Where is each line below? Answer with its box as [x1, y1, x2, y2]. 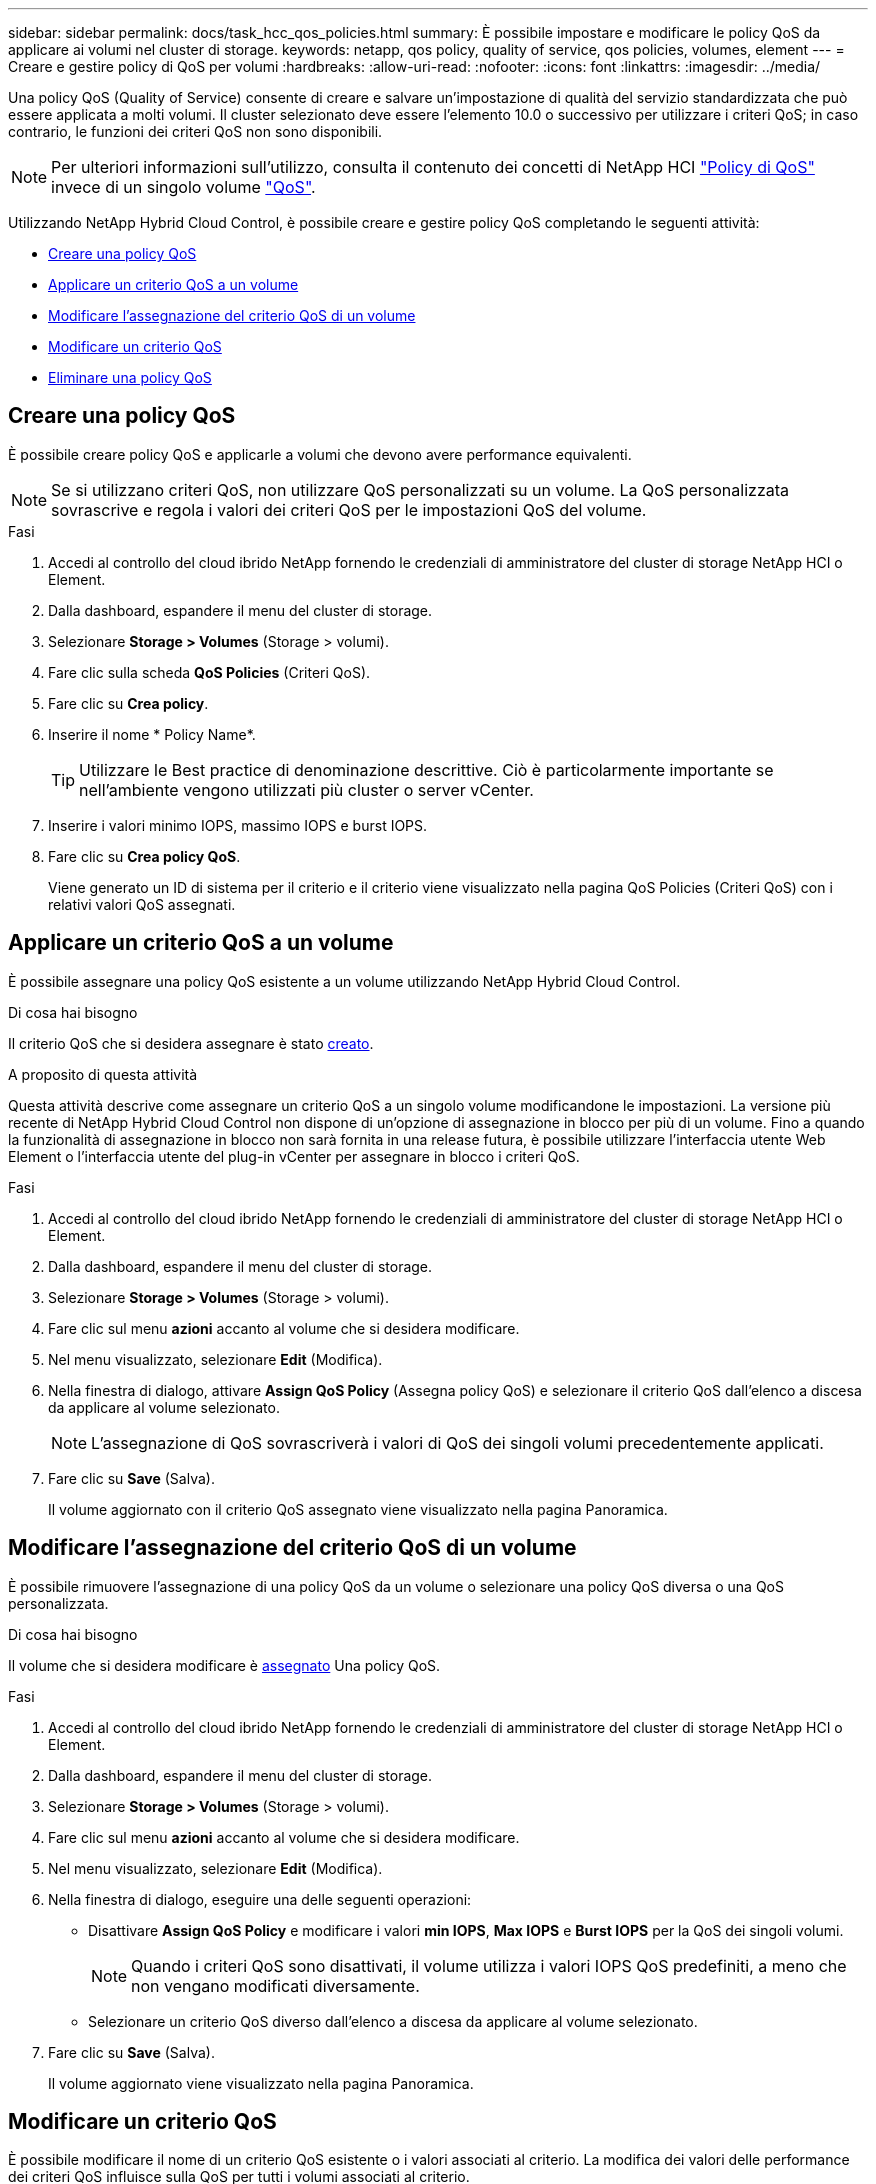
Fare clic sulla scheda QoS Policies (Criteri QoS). [48, 663, 371, 681]
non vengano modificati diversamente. [131, 1975, 420, 1996]
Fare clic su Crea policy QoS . [48, 847, 241, 865]
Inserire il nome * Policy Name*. [48, 725, 256, 743]
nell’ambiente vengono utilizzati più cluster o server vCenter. [79, 779, 534, 800]
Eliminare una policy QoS [48, 369, 212, 386]
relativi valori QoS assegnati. [48, 895, 236, 913]
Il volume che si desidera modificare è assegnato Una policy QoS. [8, 1656, 441, 1674]
